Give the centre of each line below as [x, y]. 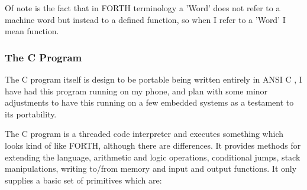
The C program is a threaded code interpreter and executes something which [144, 134]
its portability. [31, 114]
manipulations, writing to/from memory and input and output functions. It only [151, 168]
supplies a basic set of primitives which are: [83, 180]
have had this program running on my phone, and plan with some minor [136, 91]
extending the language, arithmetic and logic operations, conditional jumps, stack [153, 157]
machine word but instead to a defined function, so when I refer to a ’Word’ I [145, 19]
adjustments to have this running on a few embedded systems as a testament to [149, 102]
